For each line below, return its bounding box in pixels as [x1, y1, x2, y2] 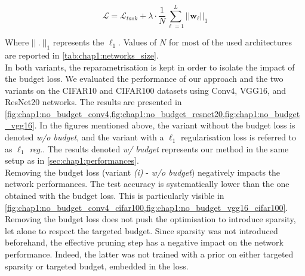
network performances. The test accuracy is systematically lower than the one [5, 177, 289, 190]
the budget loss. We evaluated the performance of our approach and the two [5, 72, 284, 85]
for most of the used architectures [168, 36, 292, 48]
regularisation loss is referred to [181, 131, 297, 143]
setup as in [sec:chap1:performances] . [5, 154, 139, 167]
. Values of [118, 36, 157, 48]
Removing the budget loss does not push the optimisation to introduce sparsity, [5, 213, 296, 225]
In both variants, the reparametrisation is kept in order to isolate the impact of [5, 60, 295, 73]
